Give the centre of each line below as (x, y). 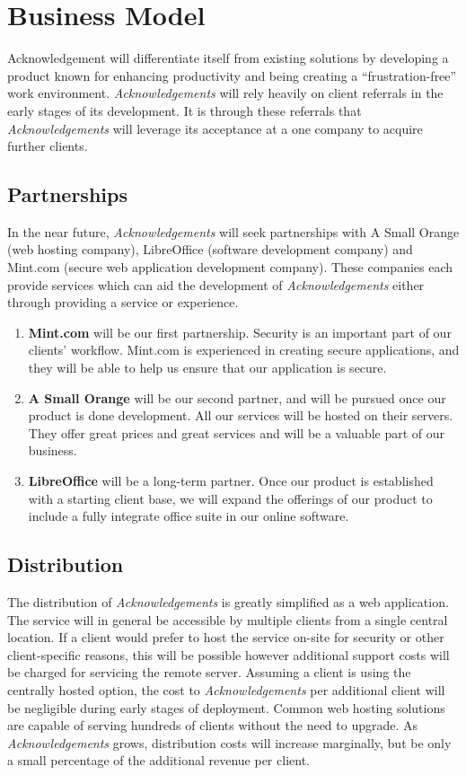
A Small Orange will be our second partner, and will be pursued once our (237, 397)
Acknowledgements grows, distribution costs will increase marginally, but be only (229, 742)
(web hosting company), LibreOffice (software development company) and (210, 249)
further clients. (48, 146)
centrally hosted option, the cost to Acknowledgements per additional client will (226, 689)
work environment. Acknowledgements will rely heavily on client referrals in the (225, 93)
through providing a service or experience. (123, 302)
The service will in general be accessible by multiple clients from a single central (228, 619)
